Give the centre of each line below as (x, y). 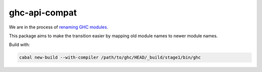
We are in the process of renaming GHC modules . (59, 27)
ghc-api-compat (43, 13)
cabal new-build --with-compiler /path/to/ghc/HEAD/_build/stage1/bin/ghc (110, 58)
